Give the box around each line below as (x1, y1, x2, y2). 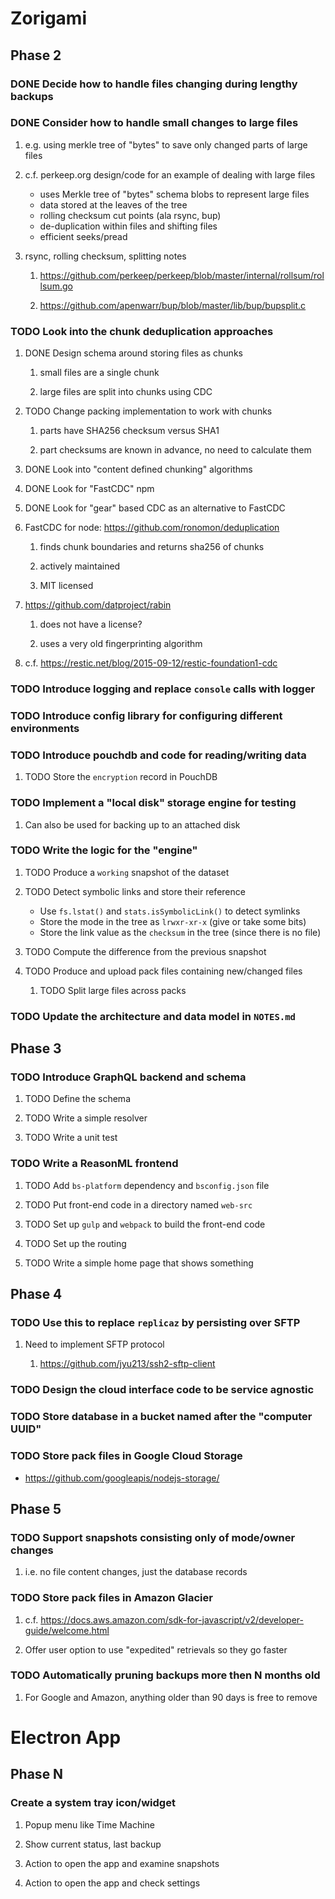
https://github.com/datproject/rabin (24, 599, 172, 611)
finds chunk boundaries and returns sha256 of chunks (39, 541, 265, 553)
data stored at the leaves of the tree (39, 198, 188, 211)
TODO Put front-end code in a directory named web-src (24, 1198, 253, 1211)
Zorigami (10, 7, 87, 30)
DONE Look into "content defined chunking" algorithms (24, 463, 253, 476)
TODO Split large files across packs (39, 984, 187, 996)
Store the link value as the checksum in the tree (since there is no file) (39, 926, 322, 938)
